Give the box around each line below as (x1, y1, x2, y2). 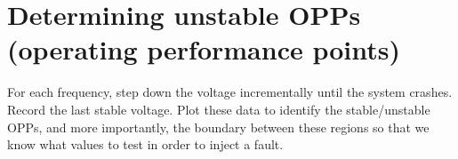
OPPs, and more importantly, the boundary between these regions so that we (7, 117, 430, 136)
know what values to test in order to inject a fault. (7, 135, 284, 154)
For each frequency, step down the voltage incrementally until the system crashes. (7, 83, 453, 101)
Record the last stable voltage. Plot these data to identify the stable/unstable (7, 99, 430, 118)
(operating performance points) (7, 31, 400, 68)
